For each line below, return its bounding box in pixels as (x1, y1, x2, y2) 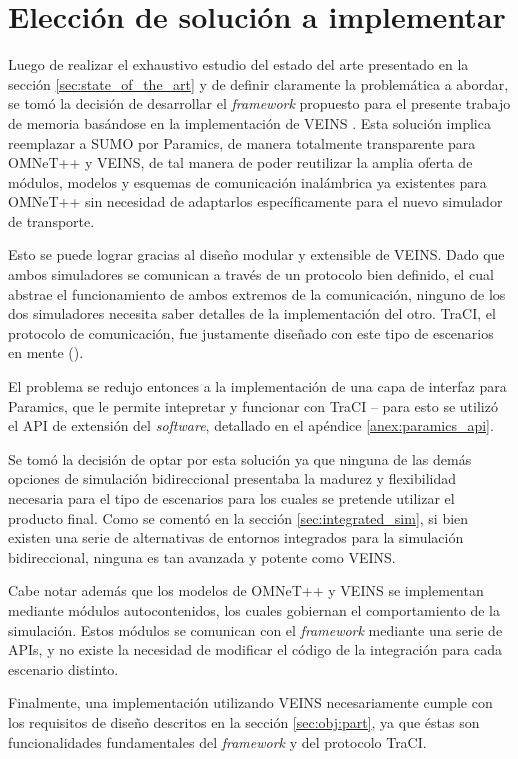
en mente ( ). (8, 342, 84, 363)
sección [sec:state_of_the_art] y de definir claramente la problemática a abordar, (8, 73, 509, 94)
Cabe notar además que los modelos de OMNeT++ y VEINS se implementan (8, 580, 484, 601)
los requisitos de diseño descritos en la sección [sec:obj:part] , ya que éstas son (8, 711, 480, 732)
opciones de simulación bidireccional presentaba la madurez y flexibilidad (8, 468, 456, 489)
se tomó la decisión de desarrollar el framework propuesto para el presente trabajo (8, 93, 511, 114)
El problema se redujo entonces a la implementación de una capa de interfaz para (8, 376, 507, 397)
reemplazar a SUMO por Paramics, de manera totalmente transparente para (8, 132, 476, 153)
